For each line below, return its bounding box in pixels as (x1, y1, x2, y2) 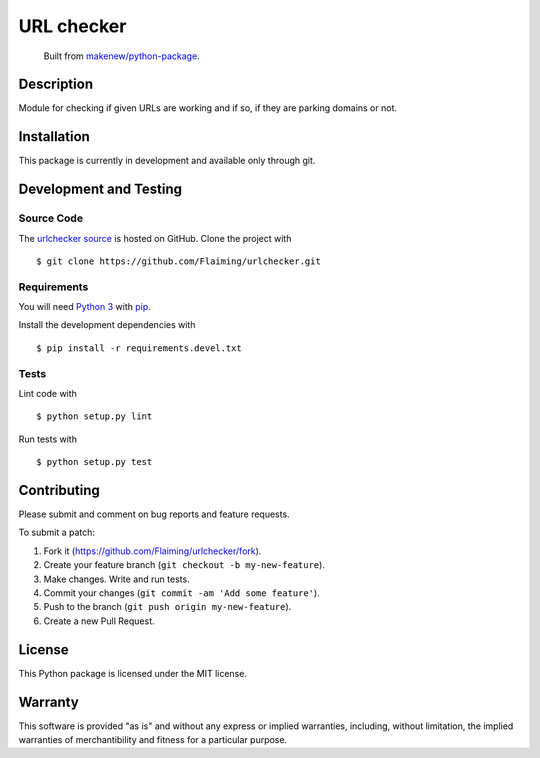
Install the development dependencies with (18, 319, 196, 331)
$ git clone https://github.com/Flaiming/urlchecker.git (36, 255, 322, 267)
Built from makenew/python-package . (43, 50, 200, 62)
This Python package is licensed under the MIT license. (18, 667, 247, 679)
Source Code (18, 211, 84, 225)
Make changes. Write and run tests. (43, 573, 190, 585)
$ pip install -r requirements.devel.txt (36, 342, 242, 354)
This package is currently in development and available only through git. (18, 155, 316, 167)
